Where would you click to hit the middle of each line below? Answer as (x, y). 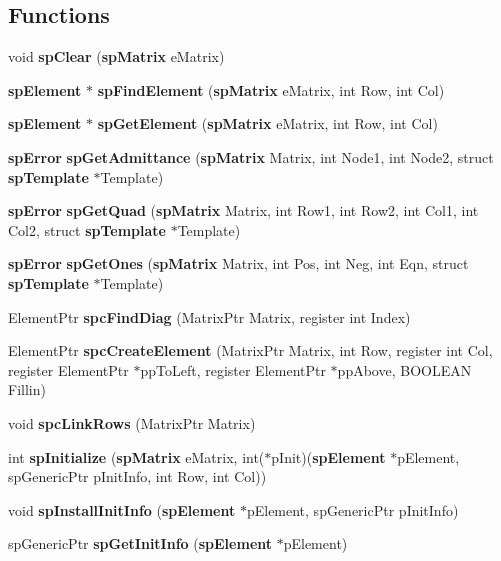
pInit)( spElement (328, 456)
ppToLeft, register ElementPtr (233, 369)
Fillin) (27, 389)
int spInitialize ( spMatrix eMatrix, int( (136, 456)
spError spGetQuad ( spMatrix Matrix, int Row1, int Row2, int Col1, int (243, 210)
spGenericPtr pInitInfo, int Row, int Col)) (137, 476)
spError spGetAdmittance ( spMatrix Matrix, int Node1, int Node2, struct (251, 156)
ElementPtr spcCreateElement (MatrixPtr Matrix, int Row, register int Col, (250, 350)
